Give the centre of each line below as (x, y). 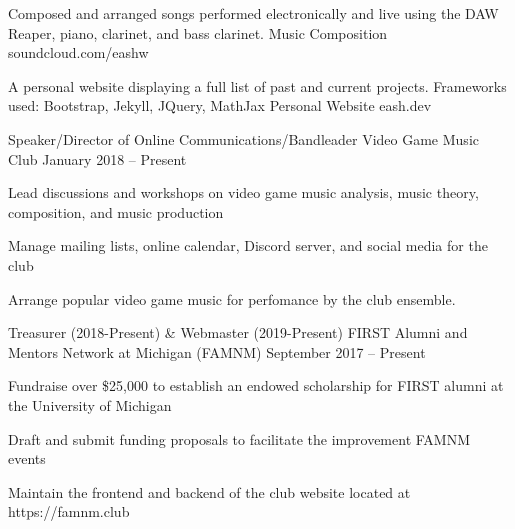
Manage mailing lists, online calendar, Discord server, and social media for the (248, 245)
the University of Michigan (90, 404)
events (27, 458)
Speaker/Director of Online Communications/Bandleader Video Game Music (243, 138)
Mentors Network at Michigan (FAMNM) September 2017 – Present (217, 351)
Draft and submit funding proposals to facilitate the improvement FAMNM (239, 438)
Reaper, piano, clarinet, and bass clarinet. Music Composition (198, 32)
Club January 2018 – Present (97, 158)
